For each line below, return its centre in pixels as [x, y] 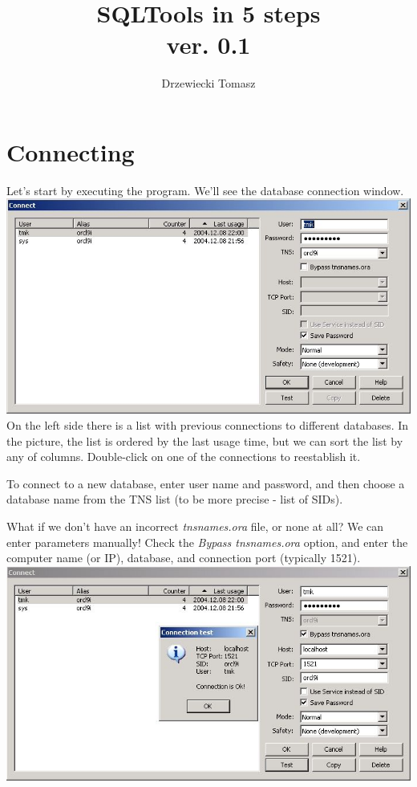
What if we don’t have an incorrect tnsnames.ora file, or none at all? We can [195, 526]
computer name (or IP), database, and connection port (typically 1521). [184, 558]
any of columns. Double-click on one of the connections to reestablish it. [184, 457]
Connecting [71, 151]
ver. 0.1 [208, 45]
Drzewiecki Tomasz [208, 83]
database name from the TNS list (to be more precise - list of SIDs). [175, 499]
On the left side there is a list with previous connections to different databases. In [208, 424]
